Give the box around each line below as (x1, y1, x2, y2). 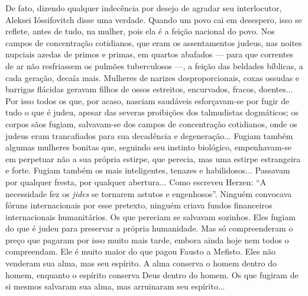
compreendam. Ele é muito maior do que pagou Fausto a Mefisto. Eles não (5, 245, 276, 258)
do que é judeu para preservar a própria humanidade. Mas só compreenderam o (5, 222, 293, 234)
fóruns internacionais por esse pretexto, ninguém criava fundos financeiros (5, 199, 273, 211)
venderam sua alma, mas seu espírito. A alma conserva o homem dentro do (5, 257, 277, 269)
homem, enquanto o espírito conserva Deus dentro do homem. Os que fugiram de (5, 268, 299, 281)
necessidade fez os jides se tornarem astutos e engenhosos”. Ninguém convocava (5, 187, 292, 200)
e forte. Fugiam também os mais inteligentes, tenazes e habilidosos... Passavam (5, 164, 290, 176)
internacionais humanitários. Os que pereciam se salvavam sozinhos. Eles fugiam (5, 210, 296, 223)
